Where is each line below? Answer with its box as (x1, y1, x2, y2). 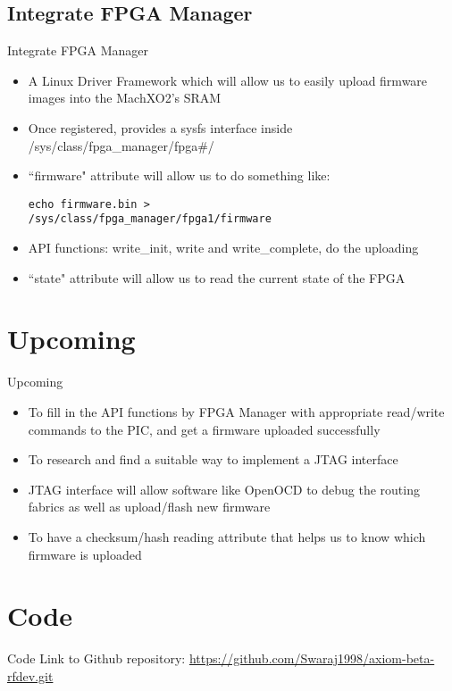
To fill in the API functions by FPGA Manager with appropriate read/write (28, 402, 445, 420)
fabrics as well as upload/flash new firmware (28, 497, 271, 516)
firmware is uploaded (28, 545, 142, 563)
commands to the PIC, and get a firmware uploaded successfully (28, 420, 381, 438)
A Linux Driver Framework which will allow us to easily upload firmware (28, 71, 428, 89)
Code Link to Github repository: (7, 649, 186, 668)
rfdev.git (7, 666, 54, 685)
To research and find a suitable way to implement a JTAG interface (28, 450, 398, 469)
